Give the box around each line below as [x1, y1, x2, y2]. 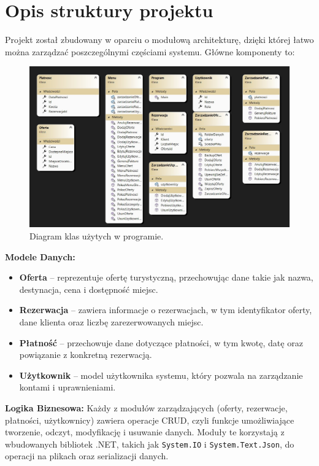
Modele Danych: [5, 250, 75, 263]
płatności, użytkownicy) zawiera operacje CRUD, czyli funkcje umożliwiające [5, 413, 294, 426]
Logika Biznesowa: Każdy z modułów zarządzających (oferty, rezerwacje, [5, 401, 288, 414]
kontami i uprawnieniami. [19, 381, 116, 394]
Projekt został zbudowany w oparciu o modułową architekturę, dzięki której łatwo [5, 33, 314, 46]
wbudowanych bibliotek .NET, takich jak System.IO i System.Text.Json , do [5, 437, 294, 450]
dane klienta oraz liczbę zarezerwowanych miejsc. [19, 315, 204, 328]
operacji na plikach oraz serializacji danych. [5, 449, 169, 462]
